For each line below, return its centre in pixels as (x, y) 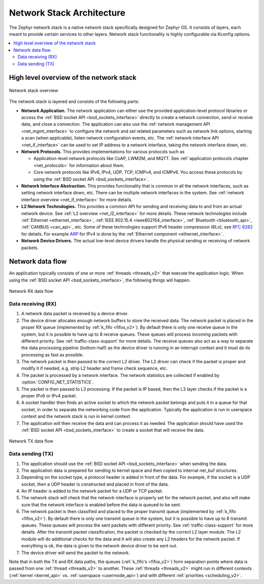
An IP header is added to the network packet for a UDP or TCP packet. (92, 491)
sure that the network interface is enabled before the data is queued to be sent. (101, 505)
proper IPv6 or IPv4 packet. (49, 396)
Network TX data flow (31, 441)
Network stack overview (33, 90)
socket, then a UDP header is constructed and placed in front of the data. (95, 484)
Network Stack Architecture (67, 13)
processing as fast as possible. (53, 354)
